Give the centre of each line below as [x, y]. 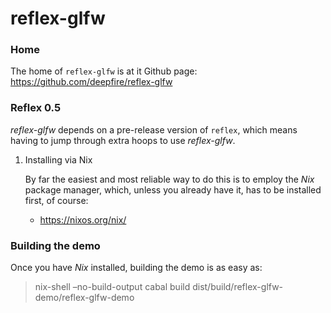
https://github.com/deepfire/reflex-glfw [91, 82]
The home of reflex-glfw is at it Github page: [104, 71]
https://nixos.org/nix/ [83, 219]
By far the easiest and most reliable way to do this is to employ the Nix [169, 179]
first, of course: [56, 200]
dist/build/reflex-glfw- [238, 287]
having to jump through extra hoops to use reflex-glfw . [123, 140]
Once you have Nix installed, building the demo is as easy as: [136, 268]
